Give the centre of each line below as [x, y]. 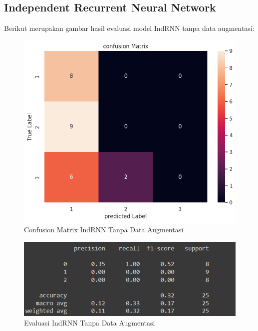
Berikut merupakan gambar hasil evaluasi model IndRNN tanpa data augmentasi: [129, 28]
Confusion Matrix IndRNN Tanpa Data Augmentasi [104, 230]
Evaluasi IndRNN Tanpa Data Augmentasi [90, 323]
